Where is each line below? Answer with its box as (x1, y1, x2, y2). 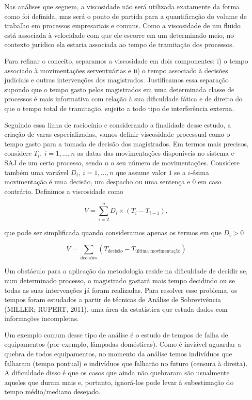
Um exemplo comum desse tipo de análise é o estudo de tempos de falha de (4, 329, 228, 339)
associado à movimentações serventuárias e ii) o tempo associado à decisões (4, 65, 228, 75)
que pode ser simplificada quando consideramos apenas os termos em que (4, 227, 221, 238)
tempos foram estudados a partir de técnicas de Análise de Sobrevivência (4, 294, 221, 304)
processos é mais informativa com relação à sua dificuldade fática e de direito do (4, 94, 243, 104)
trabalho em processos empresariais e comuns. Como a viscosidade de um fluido (4, 20, 241, 31)
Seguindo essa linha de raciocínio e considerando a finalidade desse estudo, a (4, 119, 231, 129)
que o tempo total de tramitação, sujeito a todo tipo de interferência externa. (4, 103, 234, 113)
